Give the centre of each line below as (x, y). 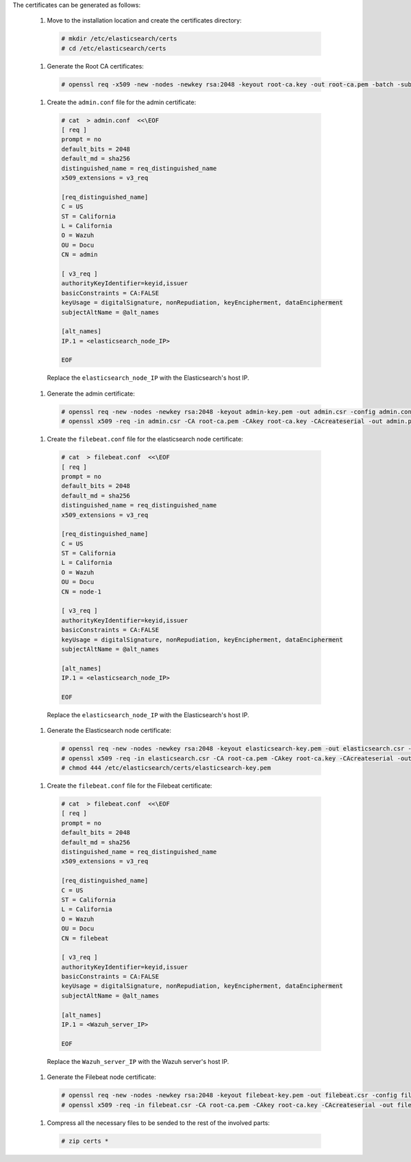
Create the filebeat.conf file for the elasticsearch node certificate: (145, 439)
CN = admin (79, 255)
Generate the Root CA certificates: (95, 66)
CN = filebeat (85, 938)
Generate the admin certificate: (91, 394)
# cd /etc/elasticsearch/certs (114, 48)
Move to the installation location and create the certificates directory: (145, 21)
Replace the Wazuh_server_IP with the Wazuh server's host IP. (138, 1061)
